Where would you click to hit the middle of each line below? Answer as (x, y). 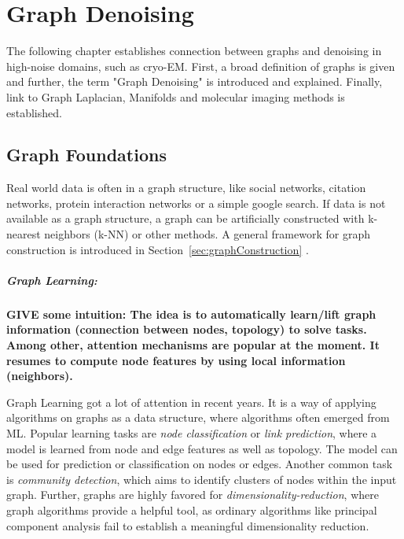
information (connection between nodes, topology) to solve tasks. (187, 329)
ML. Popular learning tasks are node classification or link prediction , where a (192, 432)
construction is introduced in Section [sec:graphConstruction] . (158, 249)
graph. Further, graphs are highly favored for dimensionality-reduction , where (193, 495)
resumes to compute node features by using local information (176, 360)
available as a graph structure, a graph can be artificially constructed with (185, 218)
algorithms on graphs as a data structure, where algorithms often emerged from (198, 417)
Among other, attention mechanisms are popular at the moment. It (193, 345)
